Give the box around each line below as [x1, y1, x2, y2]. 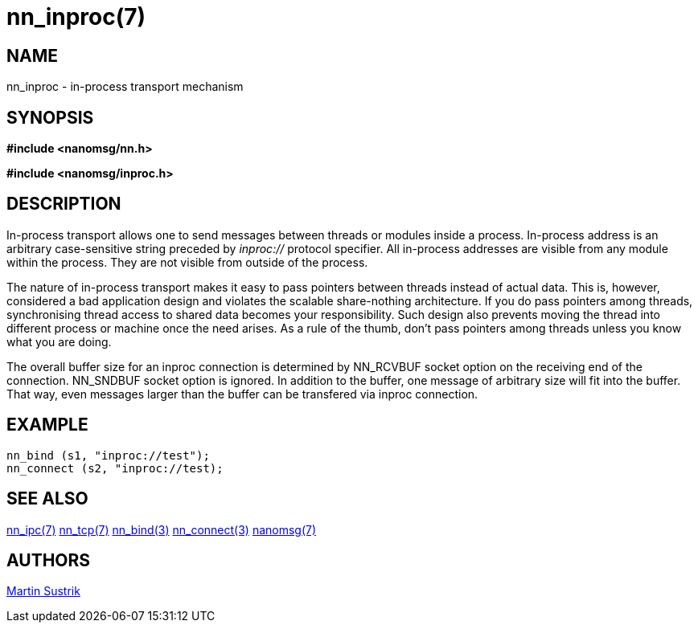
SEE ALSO [6, 488, 88, 509]
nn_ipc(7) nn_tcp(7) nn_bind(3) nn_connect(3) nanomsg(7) [6, 522, 317, 537]
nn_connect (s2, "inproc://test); [6, 461, 224, 475]
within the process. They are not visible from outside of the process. [6, 255, 368, 269]
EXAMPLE [6, 415, 88, 435]
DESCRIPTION [6, 194, 121, 214]
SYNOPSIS [6, 107, 94, 128]
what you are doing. [6, 334, 112, 349]
